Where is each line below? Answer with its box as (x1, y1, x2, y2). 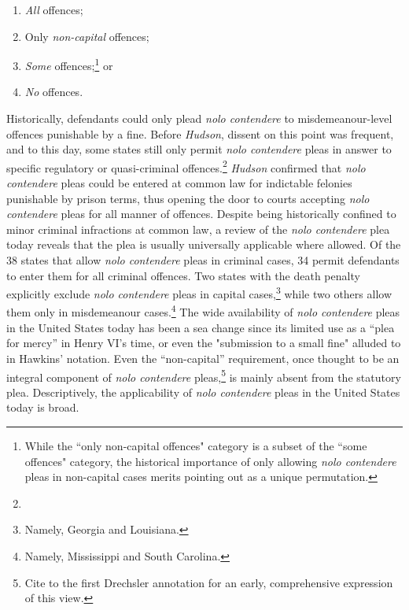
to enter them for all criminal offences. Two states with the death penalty (6, 267, 360, 283)
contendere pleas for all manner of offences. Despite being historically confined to (6, 205, 396, 222)
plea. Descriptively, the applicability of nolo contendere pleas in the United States (6, 383, 400, 400)
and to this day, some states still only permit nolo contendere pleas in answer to (6, 141, 392, 157)
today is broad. (6, 399, 79, 416)
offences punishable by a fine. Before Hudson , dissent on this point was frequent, (6, 125, 394, 142)
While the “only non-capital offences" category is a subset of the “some (24, 437, 367, 453)
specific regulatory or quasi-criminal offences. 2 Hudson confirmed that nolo (6, 157, 366, 176)
